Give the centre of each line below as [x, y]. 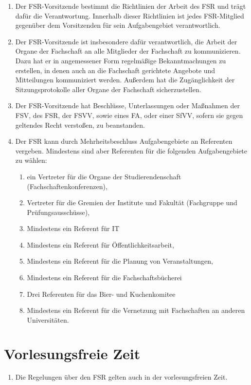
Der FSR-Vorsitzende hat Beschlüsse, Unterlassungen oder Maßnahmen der [127, 106]
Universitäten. [48, 319]
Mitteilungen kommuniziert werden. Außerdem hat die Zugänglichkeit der [125, 80]
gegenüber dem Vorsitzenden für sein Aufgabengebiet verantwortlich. [118, 25]
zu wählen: [31, 160]
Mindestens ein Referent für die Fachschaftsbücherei [104, 278]
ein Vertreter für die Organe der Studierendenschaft [104, 176]
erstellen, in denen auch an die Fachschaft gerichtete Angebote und [115, 70]
